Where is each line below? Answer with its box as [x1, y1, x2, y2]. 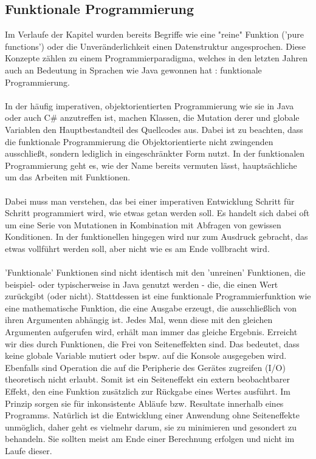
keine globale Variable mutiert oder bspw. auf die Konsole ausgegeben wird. [5, 349, 287, 362]
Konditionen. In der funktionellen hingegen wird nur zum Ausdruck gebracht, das [5, 230, 308, 243]
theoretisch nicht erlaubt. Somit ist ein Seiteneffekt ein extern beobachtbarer [5, 373, 290, 386]
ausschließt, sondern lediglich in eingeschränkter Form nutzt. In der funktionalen [5, 147, 305, 160]
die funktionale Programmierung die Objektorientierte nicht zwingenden [5, 135, 273, 148]
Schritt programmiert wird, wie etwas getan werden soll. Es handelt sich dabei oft [5, 206, 310, 219]
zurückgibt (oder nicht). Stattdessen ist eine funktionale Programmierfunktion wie [5, 290, 311, 302]
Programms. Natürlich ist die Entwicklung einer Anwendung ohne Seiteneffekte [5, 409, 300, 421]
